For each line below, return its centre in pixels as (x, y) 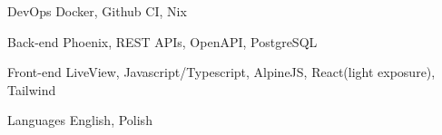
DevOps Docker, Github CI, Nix (97, 11)
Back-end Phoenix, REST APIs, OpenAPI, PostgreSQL (162, 41)
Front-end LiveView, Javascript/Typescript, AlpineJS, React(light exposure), (221, 72)
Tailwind (32, 89)
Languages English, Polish (80, 120)
